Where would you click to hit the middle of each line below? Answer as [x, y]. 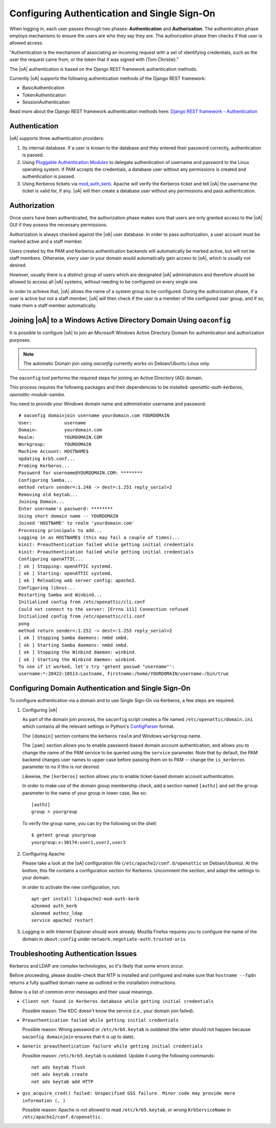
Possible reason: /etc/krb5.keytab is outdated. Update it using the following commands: [119, 1055]
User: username [52, 423]
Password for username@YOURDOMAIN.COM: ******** [80, 473]
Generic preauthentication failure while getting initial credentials [112, 1046]
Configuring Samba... [45, 480]
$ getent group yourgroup [64, 835]
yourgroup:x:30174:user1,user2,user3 [79, 842]
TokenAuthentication [44, 95]
